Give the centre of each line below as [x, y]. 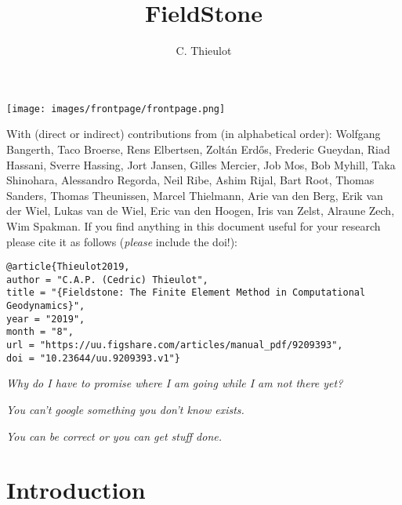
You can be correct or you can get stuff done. [114, 436]
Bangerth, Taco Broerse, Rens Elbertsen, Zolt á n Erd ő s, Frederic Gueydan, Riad [198, 149]
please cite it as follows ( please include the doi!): [122, 241]
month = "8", [40, 332]
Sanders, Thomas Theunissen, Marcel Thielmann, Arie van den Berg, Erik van [195, 195]
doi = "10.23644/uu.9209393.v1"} [93, 358]
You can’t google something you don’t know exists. [125, 409]
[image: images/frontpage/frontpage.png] [116, 109]
